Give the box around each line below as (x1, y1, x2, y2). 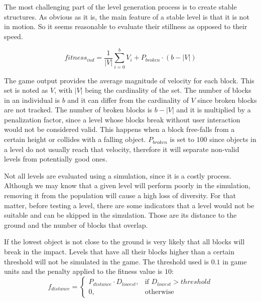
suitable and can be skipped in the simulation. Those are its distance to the (4, 210, 237, 220)
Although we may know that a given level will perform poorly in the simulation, (4, 180, 250, 191)
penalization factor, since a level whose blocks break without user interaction (4, 114, 240, 124)
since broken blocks (197, 94, 257, 105)
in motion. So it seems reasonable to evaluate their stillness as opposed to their (4, 21, 247, 32)
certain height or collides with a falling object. (4, 134, 146, 144)
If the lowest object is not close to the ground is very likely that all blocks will (4, 236, 245, 247)
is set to (170, 134, 194, 144)
